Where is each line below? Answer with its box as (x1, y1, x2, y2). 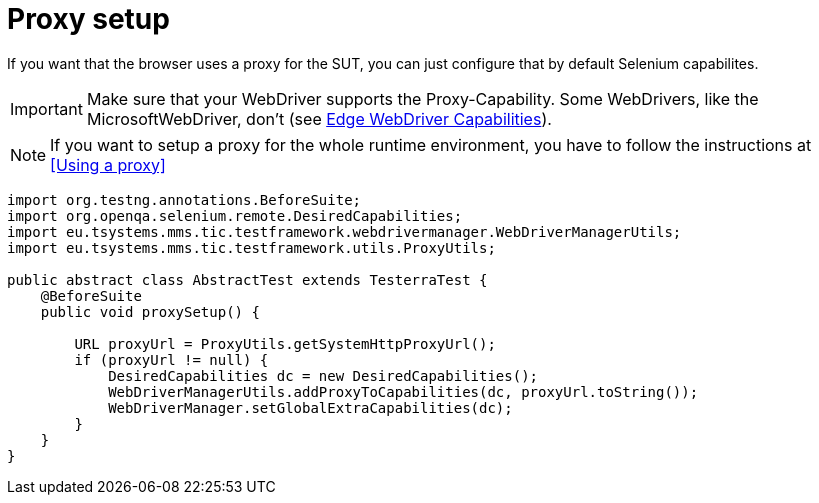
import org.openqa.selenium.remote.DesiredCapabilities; (7, 207, 463, 224)
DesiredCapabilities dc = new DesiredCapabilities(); (108, 367, 539, 384)
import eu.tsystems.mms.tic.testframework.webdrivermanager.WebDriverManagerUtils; (7, 223, 682, 240)
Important (10, 98, 83, 119)
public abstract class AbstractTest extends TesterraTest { (7, 271, 488, 288)
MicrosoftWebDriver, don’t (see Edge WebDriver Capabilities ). (86, 108, 552, 129)
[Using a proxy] (50, 154, 166, 175)
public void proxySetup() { (40, 303, 260, 320)
